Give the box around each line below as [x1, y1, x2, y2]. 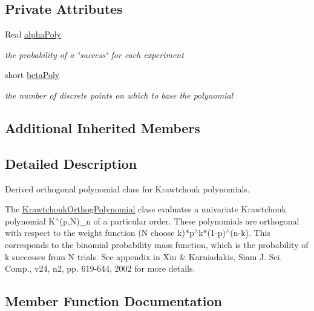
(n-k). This [230, 226, 270, 239]
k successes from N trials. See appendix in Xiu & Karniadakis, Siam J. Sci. [5, 250, 283, 263]
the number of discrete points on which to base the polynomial [5, 88, 234, 101]
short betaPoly [5, 68, 60, 81]
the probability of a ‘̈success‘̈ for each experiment [5, 48, 184, 61]
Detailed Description [5, 154, 137, 172]
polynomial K [5, 214, 56, 227]
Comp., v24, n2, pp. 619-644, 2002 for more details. [5, 262, 195, 275]
